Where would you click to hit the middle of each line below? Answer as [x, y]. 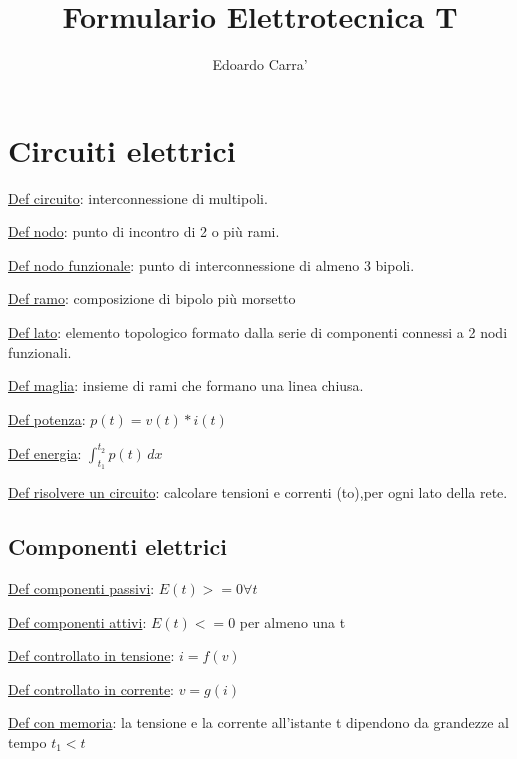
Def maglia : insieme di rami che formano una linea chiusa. [186, 385]
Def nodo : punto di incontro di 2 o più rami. [144, 231]
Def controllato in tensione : [91, 655]
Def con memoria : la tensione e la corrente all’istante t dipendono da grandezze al [258, 722]
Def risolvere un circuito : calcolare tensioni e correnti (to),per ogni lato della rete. [258, 492]
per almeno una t [292, 621]
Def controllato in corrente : [91, 688]
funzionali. [40, 351]
